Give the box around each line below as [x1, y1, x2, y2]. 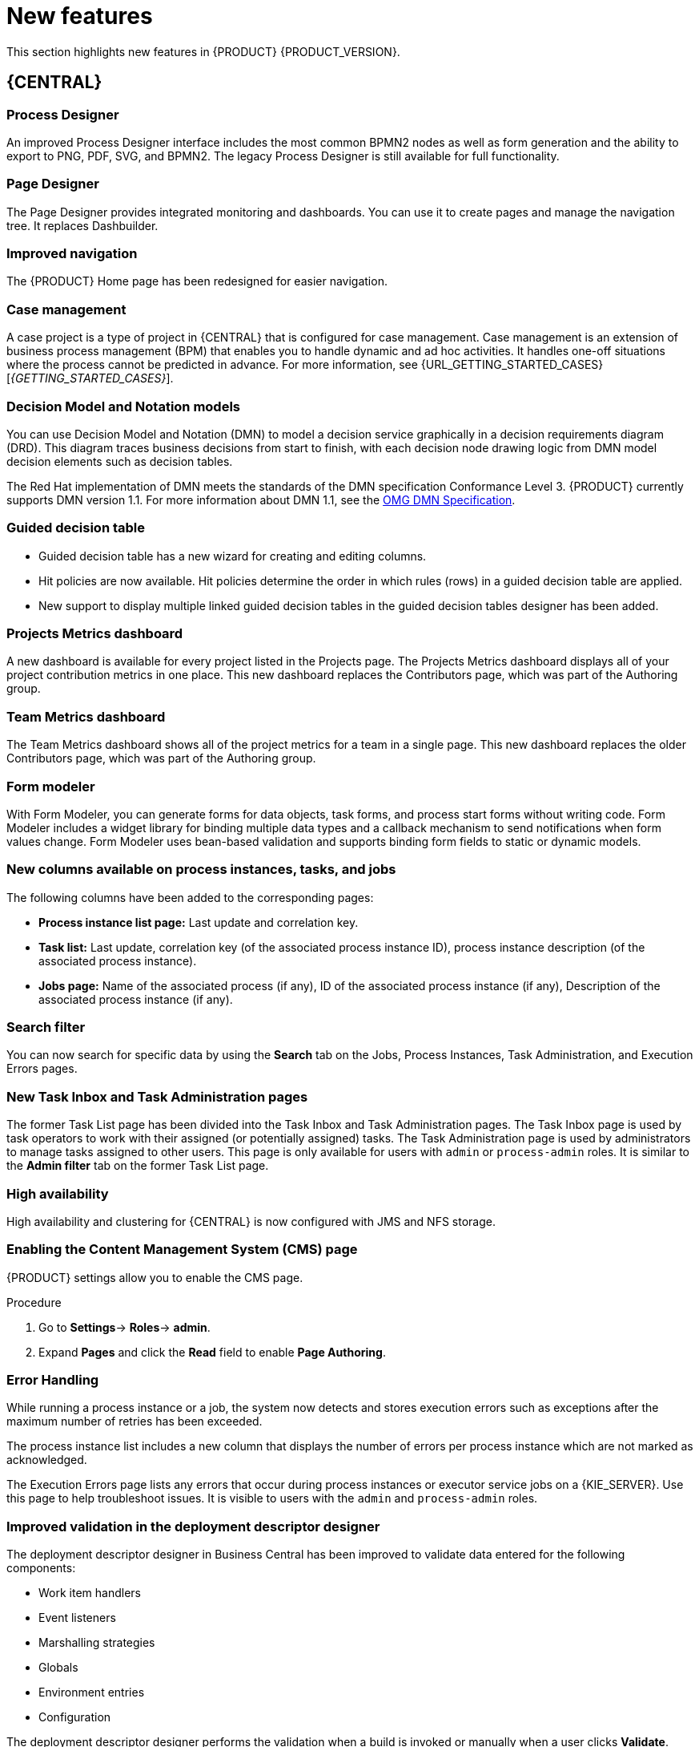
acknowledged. [6, 1453, 87, 1467]
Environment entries [38, 1685, 145, 1700]
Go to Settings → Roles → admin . [38, 1320, 211, 1334]
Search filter [6, 1019, 86, 1036]
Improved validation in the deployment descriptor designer [6, 1518, 380, 1535]
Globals [38, 1660, 78, 1675]
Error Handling [6, 1372, 99, 1389]
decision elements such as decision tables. [6, 454, 233, 468]
